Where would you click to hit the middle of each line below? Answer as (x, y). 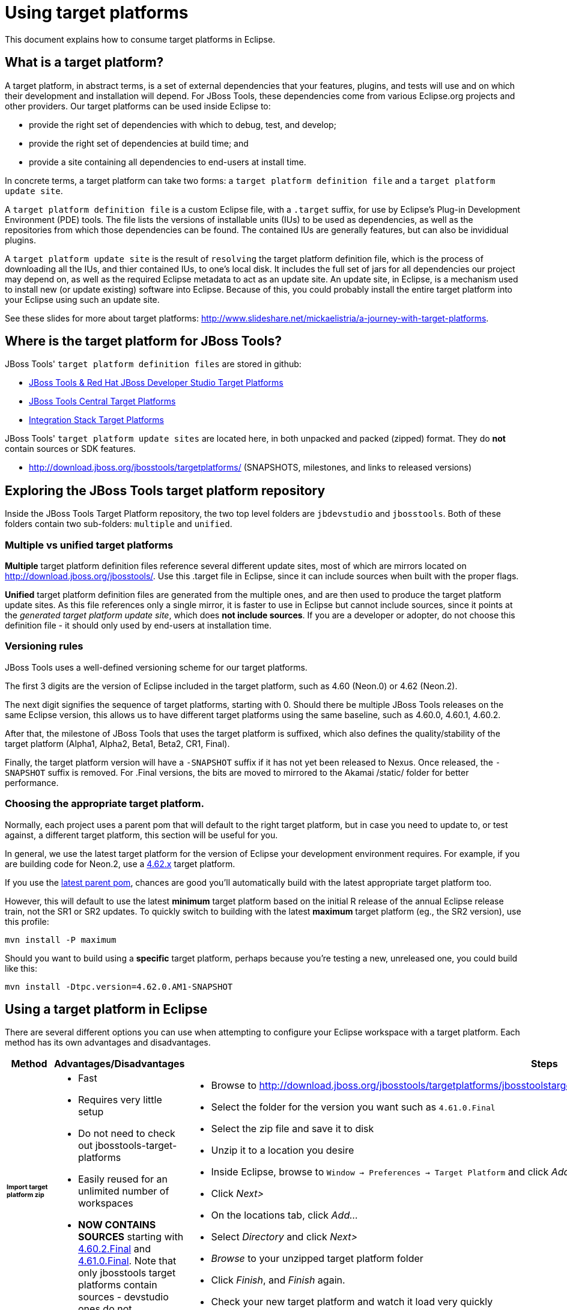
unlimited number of (124, 1191)
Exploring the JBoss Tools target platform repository (165, 490)
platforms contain (118, 1285)
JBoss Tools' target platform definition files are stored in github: (153, 364)
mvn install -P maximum (61, 940)
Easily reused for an (123, 1179)
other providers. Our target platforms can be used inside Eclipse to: (138, 106)
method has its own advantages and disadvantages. (108, 1043)
